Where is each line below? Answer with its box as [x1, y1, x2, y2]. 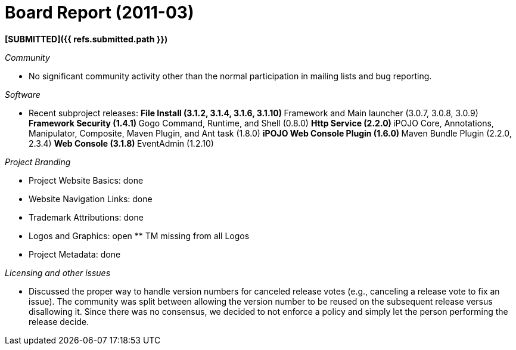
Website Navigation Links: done [29, 193, 153, 204]
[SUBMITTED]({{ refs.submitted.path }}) [5, 33, 168, 44]
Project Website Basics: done [29, 175, 144, 185]
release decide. [29, 316, 89, 327]
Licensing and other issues [5, 267, 111, 278]
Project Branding [5, 156, 71, 167]
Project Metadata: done [29, 249, 121, 259]
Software [5, 89, 41, 100]
